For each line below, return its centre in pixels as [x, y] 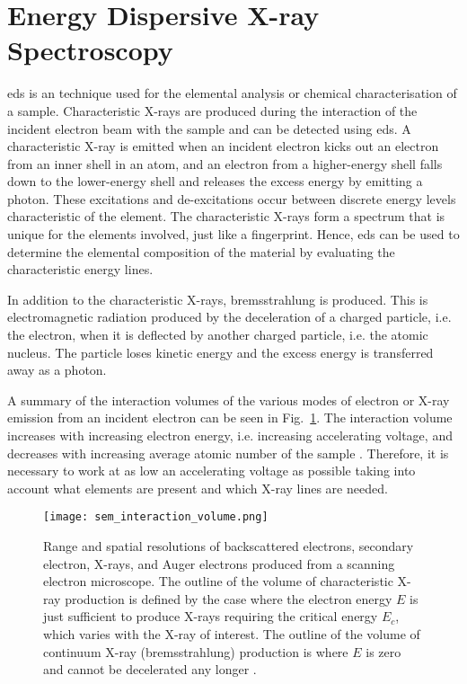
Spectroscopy [90, 50]
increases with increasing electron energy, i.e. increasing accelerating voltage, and [230, 435]
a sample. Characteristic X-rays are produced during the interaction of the [212, 110]
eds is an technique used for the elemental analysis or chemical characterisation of [232, 93]
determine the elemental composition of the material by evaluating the [201, 251]
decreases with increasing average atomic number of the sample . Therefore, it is [228, 453]
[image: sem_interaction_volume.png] [156, 517]
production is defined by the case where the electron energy [229, 598]
